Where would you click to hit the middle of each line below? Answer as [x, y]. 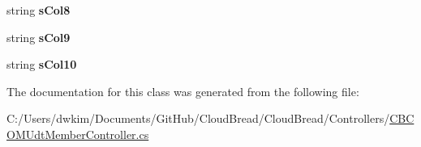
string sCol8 [39, 10]
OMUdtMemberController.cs [78, 134]
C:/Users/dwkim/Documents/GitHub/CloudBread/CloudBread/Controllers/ [198, 118]
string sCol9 [39, 37]
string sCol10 [42, 64]
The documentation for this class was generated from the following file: [183, 91]
